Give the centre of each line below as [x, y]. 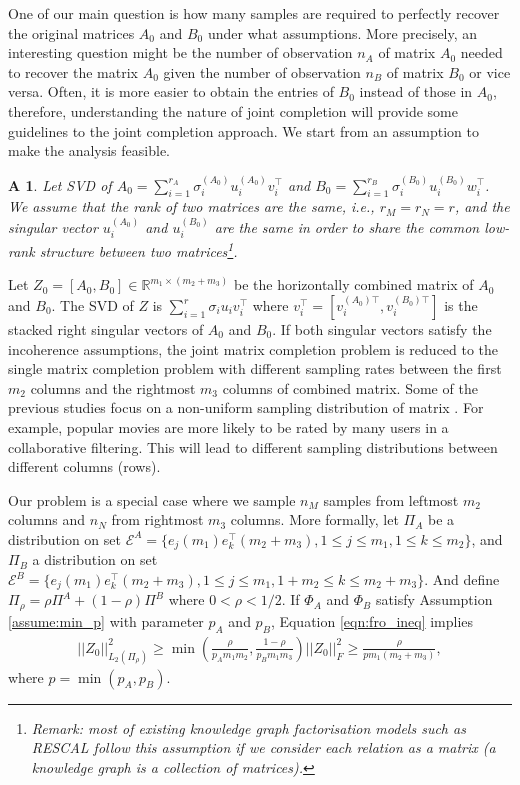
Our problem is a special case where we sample [152, 499]
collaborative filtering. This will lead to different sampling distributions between [253, 446]
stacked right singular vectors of [106, 329]
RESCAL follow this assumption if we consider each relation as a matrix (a [263, 747]
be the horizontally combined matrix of [353, 284]
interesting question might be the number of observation [180, 52]
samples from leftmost [391, 499]
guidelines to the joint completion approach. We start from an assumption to [244, 130]
